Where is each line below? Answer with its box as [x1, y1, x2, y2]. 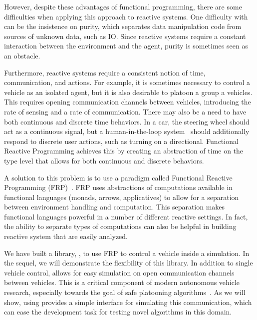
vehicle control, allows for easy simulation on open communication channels [4, 267, 235, 277]
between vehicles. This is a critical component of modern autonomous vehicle [4, 277, 240, 287]
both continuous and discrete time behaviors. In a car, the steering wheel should [4, 116, 250, 126]
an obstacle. [4, 50, 40, 60]
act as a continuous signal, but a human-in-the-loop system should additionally [4, 126, 250, 136]
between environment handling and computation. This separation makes [4, 201, 225, 212]
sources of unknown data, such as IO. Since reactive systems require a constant [4, 30, 246, 41]
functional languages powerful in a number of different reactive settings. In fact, [4, 211, 248, 221]
